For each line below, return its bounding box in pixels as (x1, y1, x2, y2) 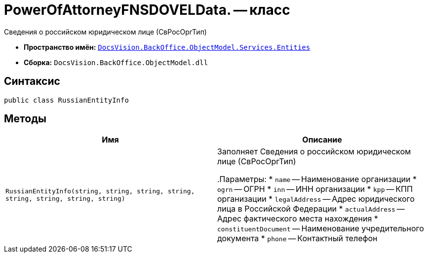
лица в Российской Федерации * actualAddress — (217, 204, 405, 214)
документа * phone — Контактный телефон (217, 233, 378, 244)
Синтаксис (4, 75, 60, 88)
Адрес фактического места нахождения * (217, 214, 378, 224)
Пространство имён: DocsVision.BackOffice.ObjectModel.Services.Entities (24, 42, 311, 51)
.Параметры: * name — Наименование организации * (217, 174, 417, 184)
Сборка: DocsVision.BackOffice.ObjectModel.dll (24, 58, 208, 67)
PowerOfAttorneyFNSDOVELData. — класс (4, 1, 290, 18)
